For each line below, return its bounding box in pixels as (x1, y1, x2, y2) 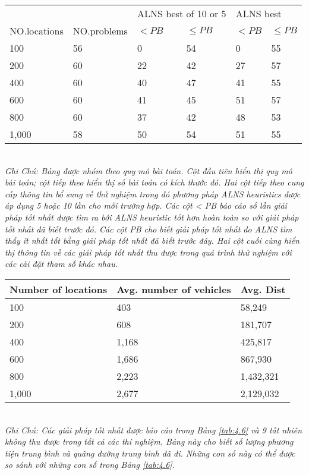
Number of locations (10, 282, 108, 296)
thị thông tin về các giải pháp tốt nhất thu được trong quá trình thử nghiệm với (5, 246, 292, 258)
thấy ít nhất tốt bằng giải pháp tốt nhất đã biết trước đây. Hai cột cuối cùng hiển (5, 234, 299, 247)
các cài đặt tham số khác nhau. (5, 257, 118, 270)
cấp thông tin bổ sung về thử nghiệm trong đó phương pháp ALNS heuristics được (5, 187, 301, 200)
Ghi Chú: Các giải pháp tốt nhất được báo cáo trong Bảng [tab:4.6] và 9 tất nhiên (5, 423, 302, 436)
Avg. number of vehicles (116, 282, 231, 296)
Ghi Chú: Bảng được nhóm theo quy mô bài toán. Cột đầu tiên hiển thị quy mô (5, 164, 292, 177)
